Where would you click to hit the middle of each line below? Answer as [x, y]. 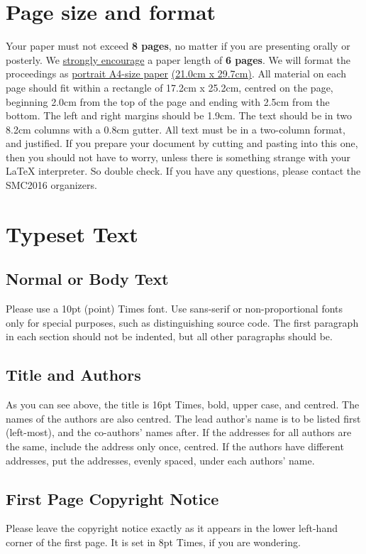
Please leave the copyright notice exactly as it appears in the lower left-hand [172, 528]
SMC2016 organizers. [51, 185]
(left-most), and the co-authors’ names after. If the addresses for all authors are [179, 432]
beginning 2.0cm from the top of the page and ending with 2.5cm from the [168, 101]
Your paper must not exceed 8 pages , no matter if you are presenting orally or [178, 46]
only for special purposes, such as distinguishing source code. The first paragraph [182, 322]
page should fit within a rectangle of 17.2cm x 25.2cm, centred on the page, [170, 87]
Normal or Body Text [87, 279]
